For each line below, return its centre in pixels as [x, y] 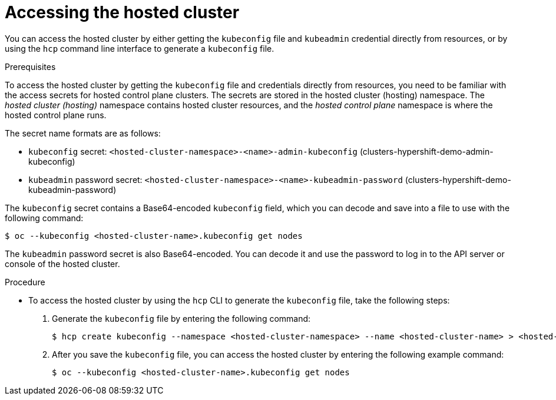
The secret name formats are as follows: [83, 133]
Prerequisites [30, 66]
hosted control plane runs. [56, 115]
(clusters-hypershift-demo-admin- [426, 151]
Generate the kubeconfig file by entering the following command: [181, 318]
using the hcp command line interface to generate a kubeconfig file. [140, 48]
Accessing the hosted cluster [122, 12]
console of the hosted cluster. [62, 264]
